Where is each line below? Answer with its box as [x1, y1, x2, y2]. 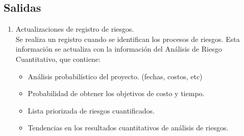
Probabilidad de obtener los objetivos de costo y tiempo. [28, 88, 205, 99]
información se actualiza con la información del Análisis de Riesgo [15, 43, 222, 54]
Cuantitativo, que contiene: [15, 53, 101, 64]
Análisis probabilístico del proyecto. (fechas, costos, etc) [28, 71, 203, 81]
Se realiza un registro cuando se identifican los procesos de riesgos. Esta [15, 33, 240, 44]
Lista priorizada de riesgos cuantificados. [28, 105, 155, 116]
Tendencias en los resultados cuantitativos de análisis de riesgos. [28, 122, 229, 133]
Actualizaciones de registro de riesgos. [15, 24, 134, 34]
